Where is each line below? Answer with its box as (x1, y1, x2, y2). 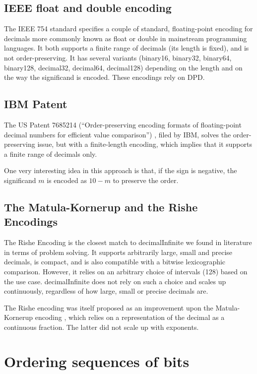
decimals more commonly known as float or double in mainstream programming (4, 33, 247, 43)
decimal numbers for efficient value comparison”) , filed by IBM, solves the (4, 129, 231, 139)
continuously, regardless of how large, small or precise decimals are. (4, 286, 208, 296)
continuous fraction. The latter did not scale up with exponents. (4, 321, 199, 332)
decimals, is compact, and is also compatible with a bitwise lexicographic (4, 256, 226, 267)
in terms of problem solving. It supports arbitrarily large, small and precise (4, 247, 233, 257)
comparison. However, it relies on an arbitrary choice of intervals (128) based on (4, 266, 248, 276)
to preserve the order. (113, 175, 179, 185)
